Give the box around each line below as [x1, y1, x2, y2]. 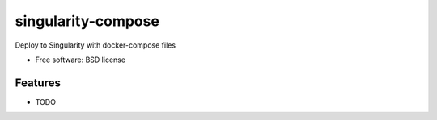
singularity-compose [15, 12, 159, 30]
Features [15, 76, 61, 89]
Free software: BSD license [35, 55, 125, 64]
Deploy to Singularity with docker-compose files [15, 40, 176, 50]
